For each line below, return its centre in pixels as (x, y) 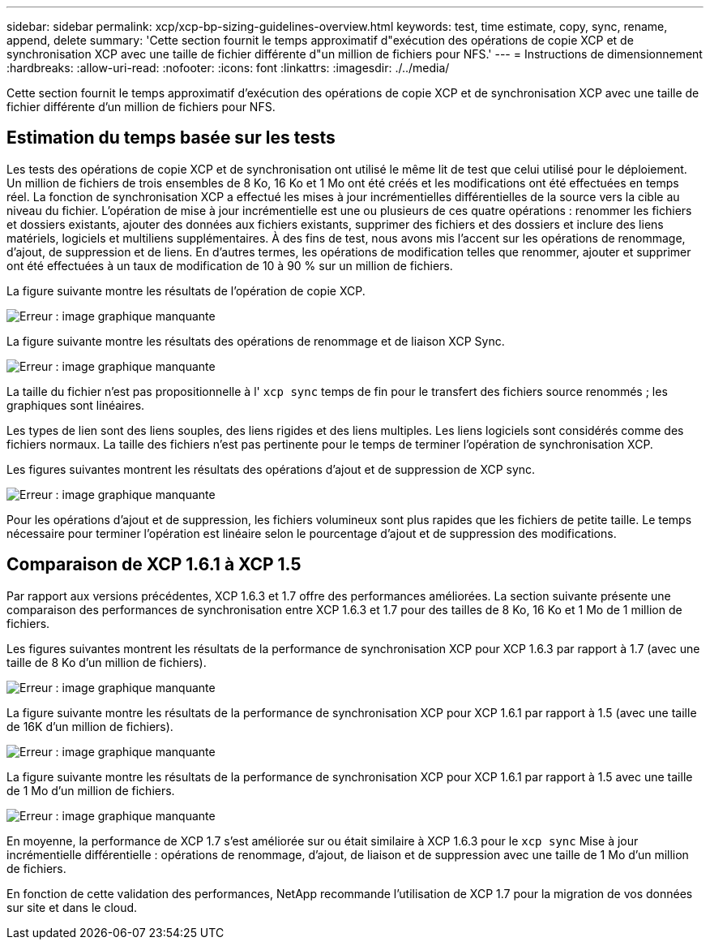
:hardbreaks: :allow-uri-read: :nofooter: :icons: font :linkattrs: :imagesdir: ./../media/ (228, 68)
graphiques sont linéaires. (76, 405)
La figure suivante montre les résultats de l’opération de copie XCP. (186, 290)
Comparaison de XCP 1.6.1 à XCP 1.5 (154, 565)
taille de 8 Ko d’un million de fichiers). (107, 662)
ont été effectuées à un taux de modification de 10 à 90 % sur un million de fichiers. (230, 265)
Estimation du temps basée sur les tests (171, 138)
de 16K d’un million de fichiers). (90, 726)
